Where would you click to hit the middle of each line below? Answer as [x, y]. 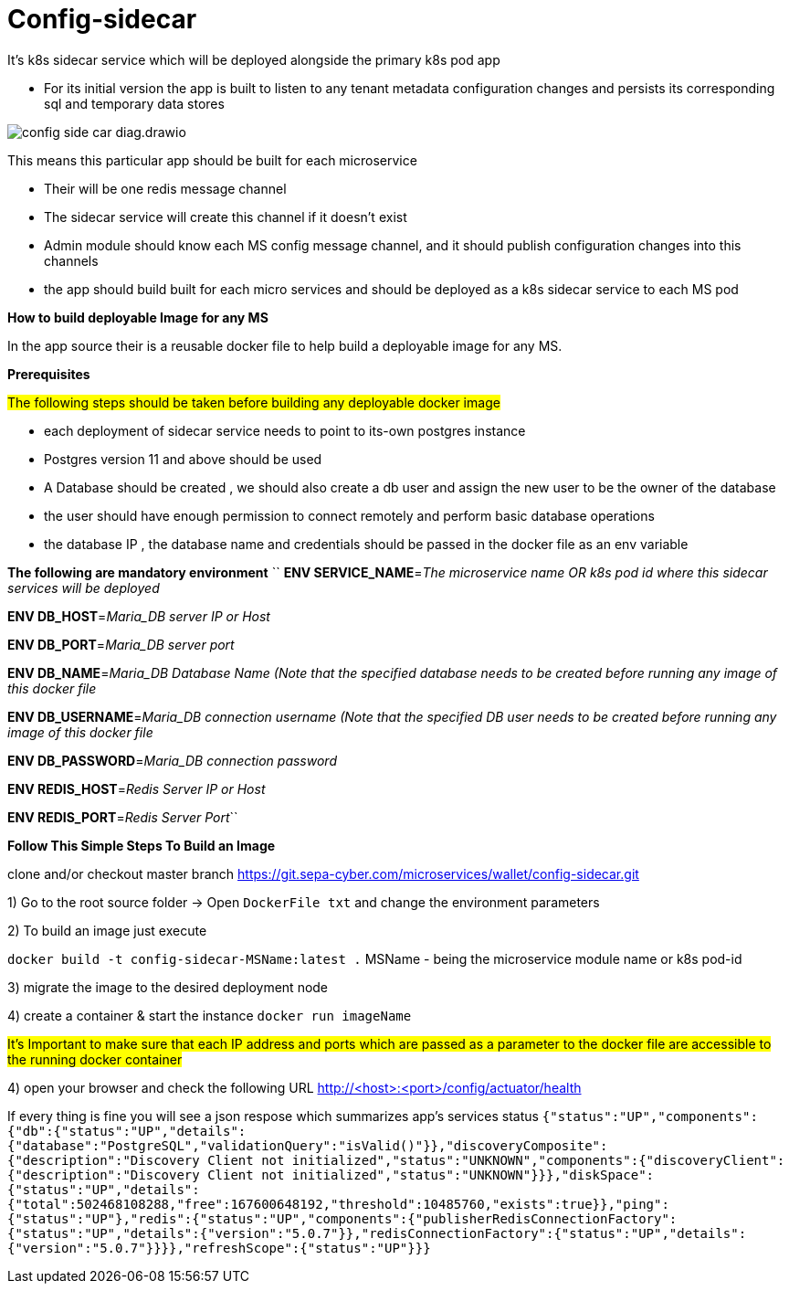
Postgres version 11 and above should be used [183, 459]
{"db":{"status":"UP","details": [127, 1131]
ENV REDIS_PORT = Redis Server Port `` [123, 817]
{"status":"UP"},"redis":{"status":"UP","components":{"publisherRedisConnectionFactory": [342, 1218]
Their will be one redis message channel [165, 188]
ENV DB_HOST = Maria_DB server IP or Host [139, 616]
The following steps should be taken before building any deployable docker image [254, 402]
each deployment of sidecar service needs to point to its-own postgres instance [285, 430]
